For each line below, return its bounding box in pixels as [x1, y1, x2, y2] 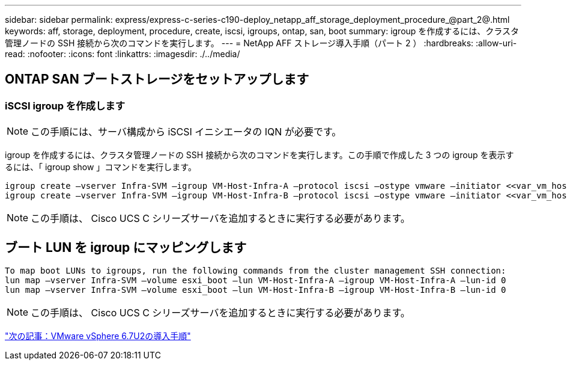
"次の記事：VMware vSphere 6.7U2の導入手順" [5, 331, 191, 342]
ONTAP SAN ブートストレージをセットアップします [5, 72, 309, 87]
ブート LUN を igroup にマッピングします [5, 239, 247, 255]
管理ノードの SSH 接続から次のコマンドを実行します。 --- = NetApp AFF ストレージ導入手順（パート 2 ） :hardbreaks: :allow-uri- [5, 38, 517, 48]
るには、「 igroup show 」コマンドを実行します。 [5, 162, 196, 173]
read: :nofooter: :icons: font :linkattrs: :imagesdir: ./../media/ [5, 49, 240, 59]
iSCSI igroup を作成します [5, 99, 126, 112]
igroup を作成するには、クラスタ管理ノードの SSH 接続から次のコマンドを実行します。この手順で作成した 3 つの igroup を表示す [5, 150, 514, 161]
